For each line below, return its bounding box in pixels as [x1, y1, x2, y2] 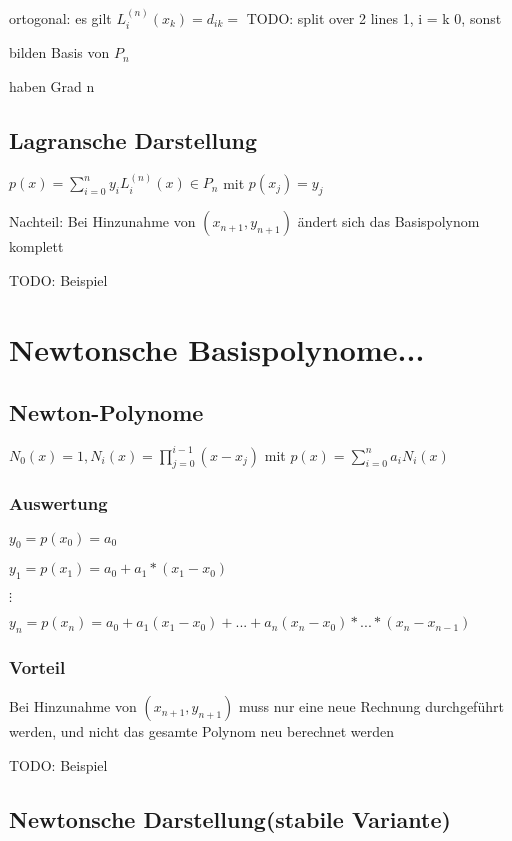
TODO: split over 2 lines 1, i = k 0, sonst [246, 7, 502, 28]
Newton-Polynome [9, 397, 204, 428]
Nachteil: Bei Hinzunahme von [9, 211, 196, 232]
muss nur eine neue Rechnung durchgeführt [238, 696, 504, 717]
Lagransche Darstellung [9, 124, 258, 155]
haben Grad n [9, 75, 95, 96]
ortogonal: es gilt [9, 7, 112, 28]
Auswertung [9, 491, 108, 516]
